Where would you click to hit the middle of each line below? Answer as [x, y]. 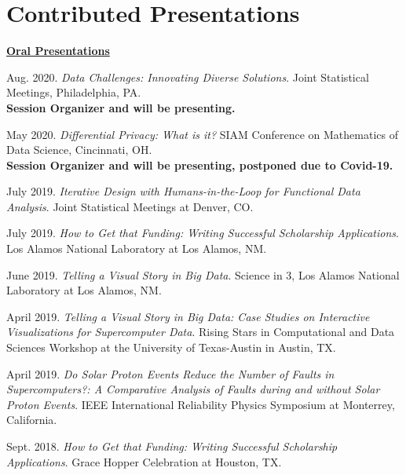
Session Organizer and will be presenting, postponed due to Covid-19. [200, 164]
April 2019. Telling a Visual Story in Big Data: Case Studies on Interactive [188, 316]
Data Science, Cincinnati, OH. [79, 150]
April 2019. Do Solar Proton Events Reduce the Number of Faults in [170, 373]
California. [32, 420]
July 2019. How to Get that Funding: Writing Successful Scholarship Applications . [203, 233]
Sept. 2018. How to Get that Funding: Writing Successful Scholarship [172, 446]
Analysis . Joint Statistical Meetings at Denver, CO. [130, 206]
